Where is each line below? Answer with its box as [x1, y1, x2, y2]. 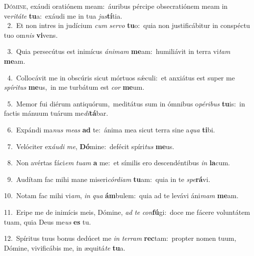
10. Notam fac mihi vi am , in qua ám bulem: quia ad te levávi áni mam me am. [4, 190, 239, 201]
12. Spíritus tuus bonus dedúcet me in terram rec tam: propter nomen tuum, [4, 233, 236, 243]
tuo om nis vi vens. [4, 29, 58, 40]
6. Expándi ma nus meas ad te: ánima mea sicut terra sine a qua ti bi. [7, 124, 215, 134]
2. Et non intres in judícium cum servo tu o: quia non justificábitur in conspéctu [7, 20, 250, 30]
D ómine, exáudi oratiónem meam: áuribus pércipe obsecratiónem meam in [4, 1, 228, 11]
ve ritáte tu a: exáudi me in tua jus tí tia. [4, 10, 123, 21]
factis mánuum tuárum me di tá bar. [4, 108, 108, 118]
